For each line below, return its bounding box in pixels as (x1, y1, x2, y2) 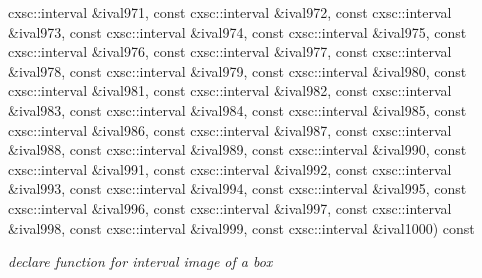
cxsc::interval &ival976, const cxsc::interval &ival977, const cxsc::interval (8, 41, 452, 62)
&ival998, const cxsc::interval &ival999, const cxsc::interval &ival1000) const (8, 217, 475, 238)
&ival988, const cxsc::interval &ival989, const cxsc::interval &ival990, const (8, 139, 467, 160)
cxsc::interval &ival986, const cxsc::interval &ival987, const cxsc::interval (8, 119, 452, 140)
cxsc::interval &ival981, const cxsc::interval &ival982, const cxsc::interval (8, 80, 452, 101)
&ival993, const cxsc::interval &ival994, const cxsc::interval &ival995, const (8, 178, 467, 199)
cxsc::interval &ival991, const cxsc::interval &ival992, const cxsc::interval (8, 158, 452, 179)
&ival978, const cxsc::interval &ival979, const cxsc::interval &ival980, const (8, 60, 467, 81)
